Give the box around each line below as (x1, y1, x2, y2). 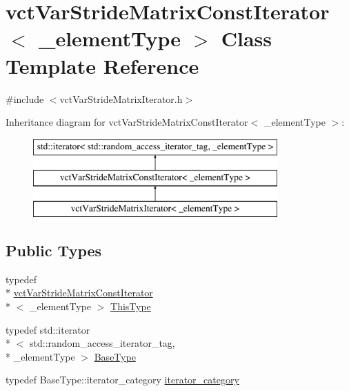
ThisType (110, 299, 151, 314)
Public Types (6, 240, 102, 261)
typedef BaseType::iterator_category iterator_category (6, 372, 239, 387)
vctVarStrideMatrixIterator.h (59, 91, 183, 106)
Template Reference (6, 51, 199, 79)
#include (6, 91, 44, 106)
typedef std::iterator (6, 322, 90, 336)
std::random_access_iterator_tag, (29, 336, 175, 350)
